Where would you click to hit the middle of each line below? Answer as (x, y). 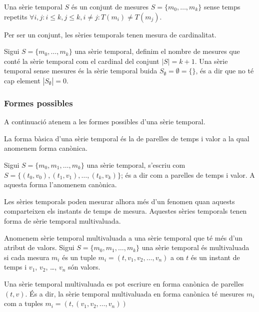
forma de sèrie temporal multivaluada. (62, 220)
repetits (16, 16)
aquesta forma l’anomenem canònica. (60, 184)
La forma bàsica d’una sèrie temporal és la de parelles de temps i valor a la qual (127, 138)
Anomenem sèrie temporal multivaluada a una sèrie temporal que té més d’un (123, 237)
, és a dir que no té (225, 71)
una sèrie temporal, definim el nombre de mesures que (157, 51)
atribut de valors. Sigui (39, 247)
